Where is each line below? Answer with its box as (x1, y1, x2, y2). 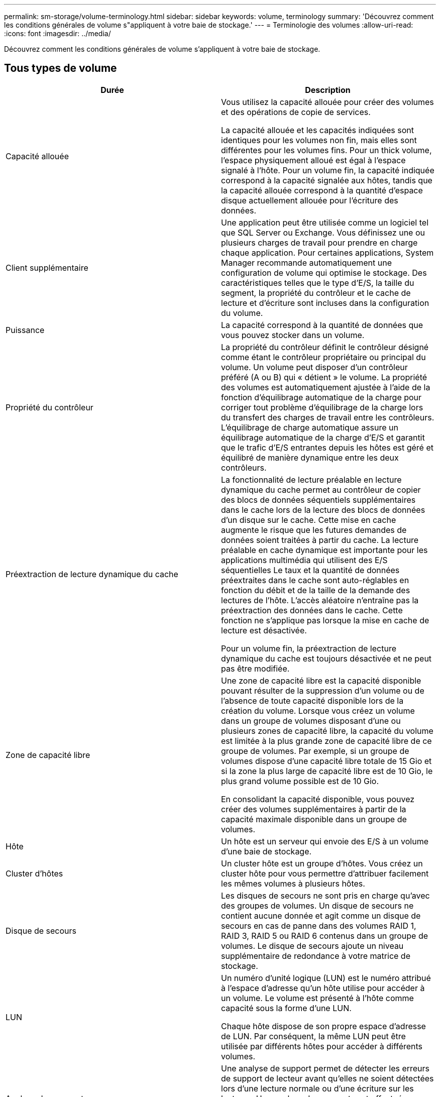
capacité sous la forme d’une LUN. (221, 1003, 352, 1013)
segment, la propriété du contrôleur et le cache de (221, 287, 411, 298)
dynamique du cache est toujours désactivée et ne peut (221, 653, 432, 664)
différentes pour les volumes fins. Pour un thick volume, (221, 145, 432, 155)
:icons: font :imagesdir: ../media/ (4, 29, 111, 38)
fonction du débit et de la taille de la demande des (221, 585, 410, 595)
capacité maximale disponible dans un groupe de (221, 814, 407, 824)
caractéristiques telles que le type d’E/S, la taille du (221, 277, 414, 288)
